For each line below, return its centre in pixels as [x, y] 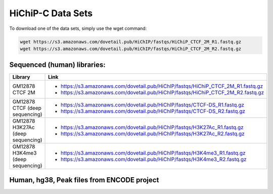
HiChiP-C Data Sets [51, 13]
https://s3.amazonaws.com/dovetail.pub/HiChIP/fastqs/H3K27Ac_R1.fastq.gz [152, 128]
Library [21, 77]
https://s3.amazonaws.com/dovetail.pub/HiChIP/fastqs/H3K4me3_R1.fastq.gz [153, 153]
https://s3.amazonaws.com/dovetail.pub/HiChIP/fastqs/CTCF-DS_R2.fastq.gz [153, 111]
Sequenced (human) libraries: [57, 65]
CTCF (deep [27, 108]
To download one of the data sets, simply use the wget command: [78, 28]
